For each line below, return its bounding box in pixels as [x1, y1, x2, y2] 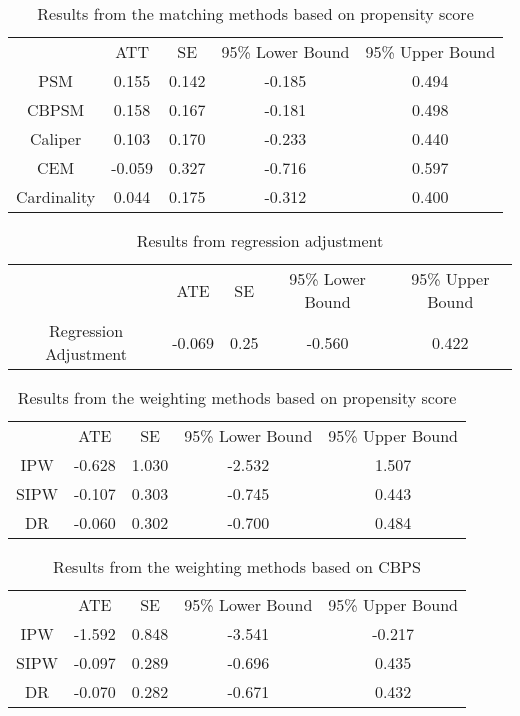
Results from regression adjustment [136, 229, 384, 252]
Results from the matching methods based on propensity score [37, 2, 474, 25]
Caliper [30, 127, 82, 150]
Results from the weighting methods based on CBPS [53, 555, 421, 578]
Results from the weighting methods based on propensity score [17, 386, 457, 409]
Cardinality [16, 185, 96, 208]
